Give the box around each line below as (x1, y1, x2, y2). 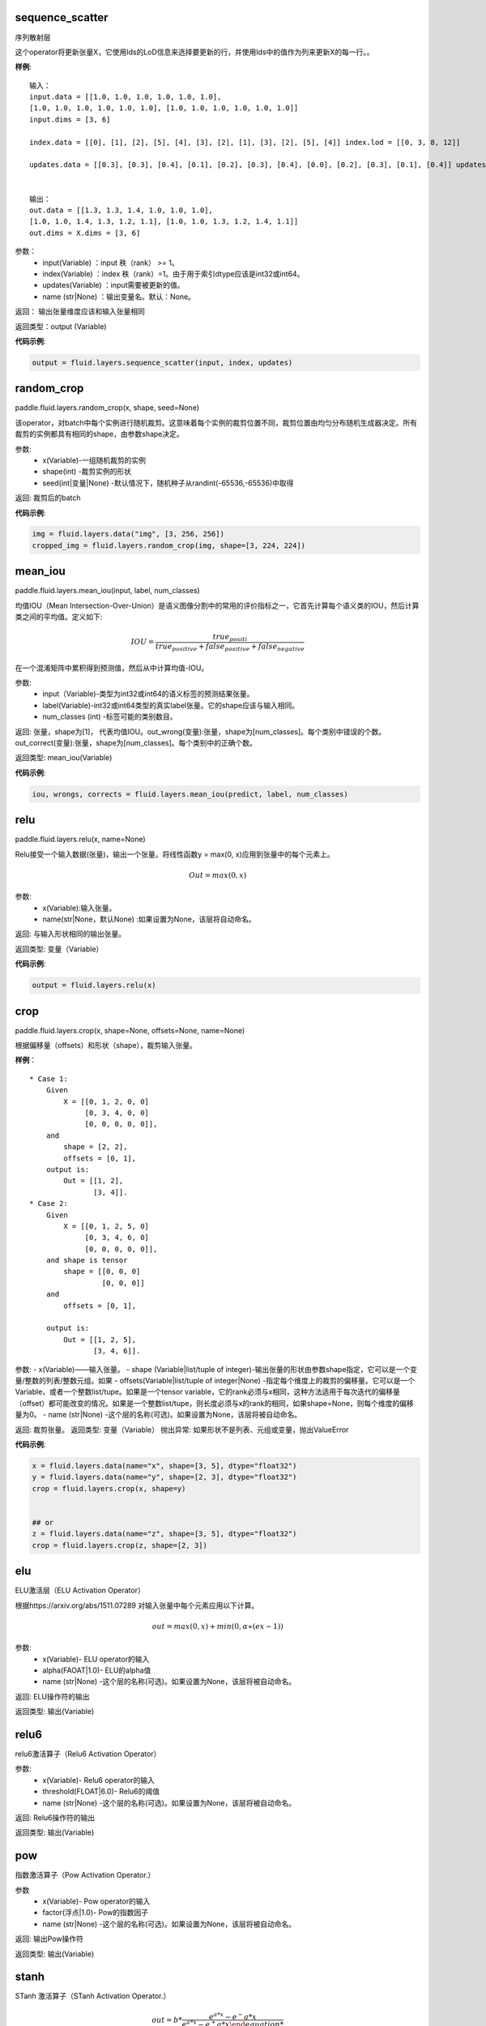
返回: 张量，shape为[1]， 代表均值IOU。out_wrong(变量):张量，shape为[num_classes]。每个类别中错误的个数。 (15, 726, 386, 737)
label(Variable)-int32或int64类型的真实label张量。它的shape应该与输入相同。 (42, 700, 300, 710)
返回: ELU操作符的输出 (15, 1691, 90, 1701)
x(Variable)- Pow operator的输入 (42, 1896, 151, 1906)
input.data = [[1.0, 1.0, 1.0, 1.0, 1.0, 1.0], (29, 92, 222, 101)
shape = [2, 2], (63, 1143, 128, 1152)
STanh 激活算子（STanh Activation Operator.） (15, 1991, 171, 2001)
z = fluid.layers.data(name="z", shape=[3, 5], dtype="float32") (32, 1529, 297, 1539)
